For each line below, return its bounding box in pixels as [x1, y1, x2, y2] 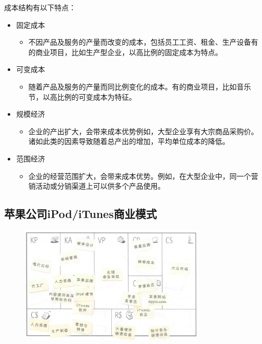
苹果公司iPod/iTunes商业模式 [4, 206, 157, 222]
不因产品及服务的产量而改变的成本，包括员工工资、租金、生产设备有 [28, 37, 258, 47]
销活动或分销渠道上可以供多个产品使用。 [28, 180, 165, 191]
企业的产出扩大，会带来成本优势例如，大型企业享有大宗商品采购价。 [28, 125, 258, 136]
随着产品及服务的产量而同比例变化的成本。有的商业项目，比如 [28, 81, 237, 92]
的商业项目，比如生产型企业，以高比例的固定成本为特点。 [28, 46, 223, 57]
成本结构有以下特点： [4, 2, 76, 12]
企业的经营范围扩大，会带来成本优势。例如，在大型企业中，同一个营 [28, 170, 258, 181]
